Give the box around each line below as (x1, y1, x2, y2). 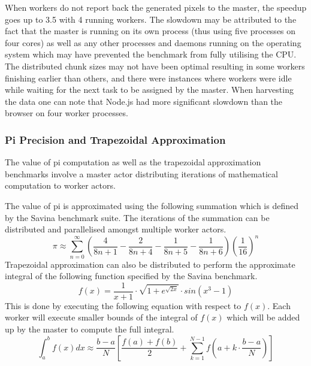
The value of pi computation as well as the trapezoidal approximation (5, 156, 261, 168)
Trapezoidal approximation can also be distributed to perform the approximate (5, 258, 295, 270)
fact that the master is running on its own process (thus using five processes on (5, 25, 296, 37)
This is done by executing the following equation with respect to (5, 299, 241, 311)
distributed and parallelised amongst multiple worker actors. (5, 223, 227, 235)
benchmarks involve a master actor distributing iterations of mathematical (5, 167, 278, 180)
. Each (267, 299, 291, 311)
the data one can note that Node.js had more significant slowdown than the (5, 95, 283, 107)
